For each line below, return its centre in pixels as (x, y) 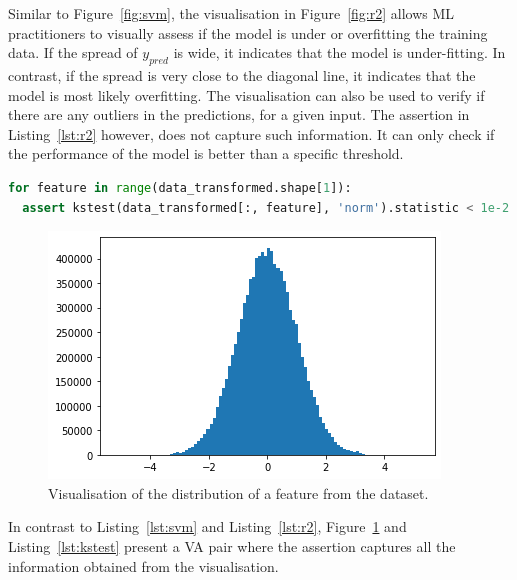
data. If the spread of (73, 52)
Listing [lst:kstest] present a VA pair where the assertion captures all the (232, 545)
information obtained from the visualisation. (143, 565)
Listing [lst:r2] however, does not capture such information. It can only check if (251, 133)
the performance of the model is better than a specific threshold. (206, 153)
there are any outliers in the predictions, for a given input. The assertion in (239, 114)
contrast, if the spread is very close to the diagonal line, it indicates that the (242, 74)
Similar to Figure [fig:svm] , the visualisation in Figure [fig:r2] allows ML (231, 13)
